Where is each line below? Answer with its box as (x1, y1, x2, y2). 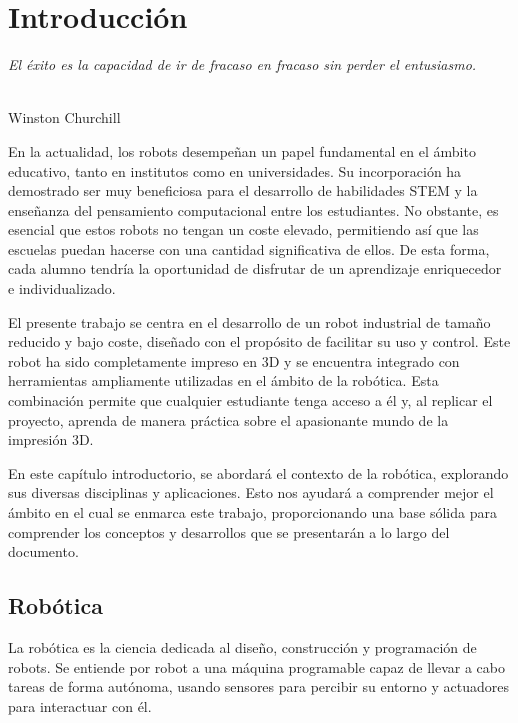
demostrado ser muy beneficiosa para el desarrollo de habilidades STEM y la (8, 180, 478, 201)
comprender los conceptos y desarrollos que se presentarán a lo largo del (8, 521, 450, 542)
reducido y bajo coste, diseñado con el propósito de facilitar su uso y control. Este (8, 331, 511, 352)
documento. (8, 541, 79, 562)
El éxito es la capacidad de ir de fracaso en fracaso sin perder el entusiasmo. (8, 54, 477, 75)
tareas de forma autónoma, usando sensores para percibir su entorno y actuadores (8, 676, 509, 697)
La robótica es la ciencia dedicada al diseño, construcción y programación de (8, 636, 477, 657)
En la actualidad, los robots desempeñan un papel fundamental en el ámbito (8, 140, 476, 161)
